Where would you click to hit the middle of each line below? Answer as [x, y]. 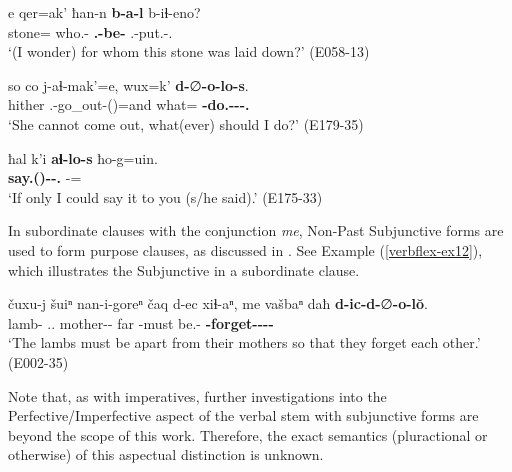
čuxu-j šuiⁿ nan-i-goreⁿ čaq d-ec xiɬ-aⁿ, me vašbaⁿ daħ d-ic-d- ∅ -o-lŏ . [218, 303]
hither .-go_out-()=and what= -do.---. [129, 104]
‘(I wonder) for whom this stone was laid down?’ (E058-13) [189, 51]
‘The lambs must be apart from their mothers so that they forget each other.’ [244, 342]
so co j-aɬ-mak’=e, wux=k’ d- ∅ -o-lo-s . [128, 84]
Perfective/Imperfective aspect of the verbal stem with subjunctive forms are [243, 415]
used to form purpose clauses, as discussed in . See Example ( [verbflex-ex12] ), [245, 249]
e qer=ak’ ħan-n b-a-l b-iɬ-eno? [104, 12]
